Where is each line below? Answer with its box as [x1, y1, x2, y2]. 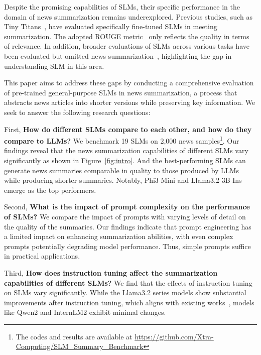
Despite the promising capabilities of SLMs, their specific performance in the [4, 2, 240, 12]
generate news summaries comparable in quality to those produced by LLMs [4, 165, 239, 175]
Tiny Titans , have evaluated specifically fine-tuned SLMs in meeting [4, 21, 217, 32]
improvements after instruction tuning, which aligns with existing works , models [4, 297, 254, 307]
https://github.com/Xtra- [135, 331, 214, 341]
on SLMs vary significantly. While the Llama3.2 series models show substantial [4, 287, 246, 298]
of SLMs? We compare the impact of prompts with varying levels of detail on [4, 211, 246, 221]
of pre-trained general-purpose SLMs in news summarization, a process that [4, 87, 237, 97]
